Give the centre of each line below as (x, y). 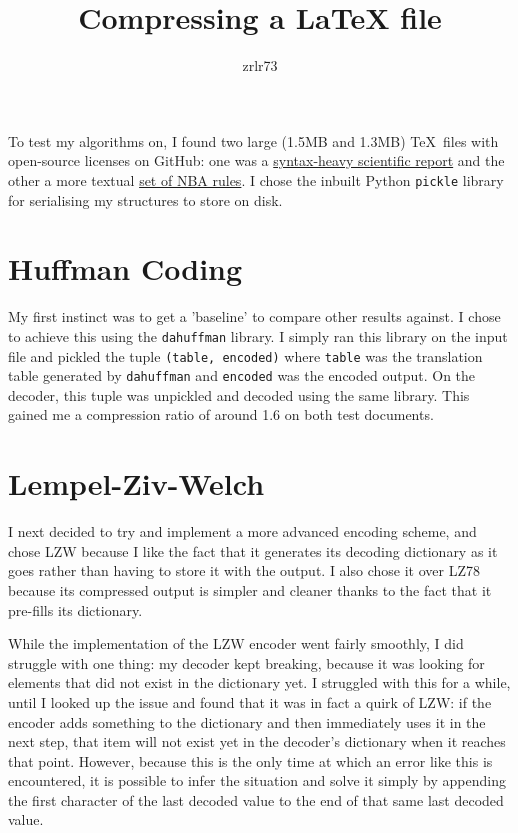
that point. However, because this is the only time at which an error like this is (250, 760)
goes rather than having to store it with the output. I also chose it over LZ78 (244, 570)
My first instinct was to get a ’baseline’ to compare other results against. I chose (254, 316)
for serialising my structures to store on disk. (145, 199)
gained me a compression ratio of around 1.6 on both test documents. (221, 414)
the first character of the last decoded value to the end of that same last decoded (256, 799)
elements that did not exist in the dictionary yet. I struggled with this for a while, (259, 682)
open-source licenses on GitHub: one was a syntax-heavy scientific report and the (256, 160)
